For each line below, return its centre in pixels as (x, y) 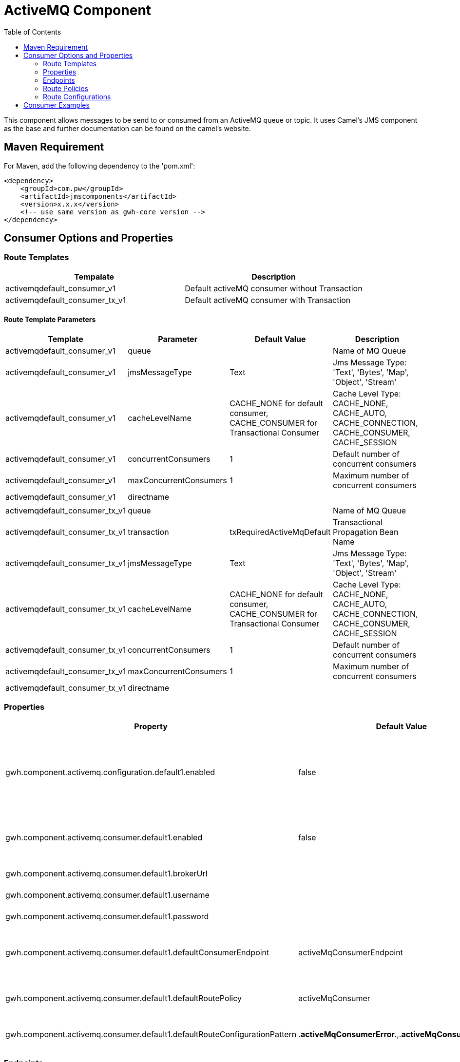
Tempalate (94, 276)
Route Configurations (77, 96)
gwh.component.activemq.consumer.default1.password (107, 916)
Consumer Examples (57, 105)
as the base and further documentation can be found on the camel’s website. (127, 128)
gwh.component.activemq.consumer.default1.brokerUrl (106, 873)
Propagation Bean (366, 532)
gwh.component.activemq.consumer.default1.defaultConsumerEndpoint (137, 952)
